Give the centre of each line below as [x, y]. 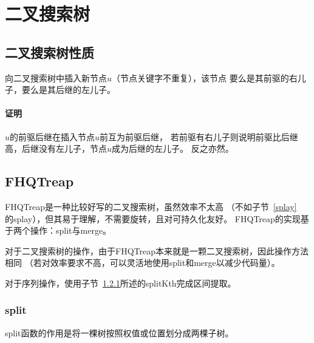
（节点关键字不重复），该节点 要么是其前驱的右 [205, 77]
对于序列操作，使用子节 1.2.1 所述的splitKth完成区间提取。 [121, 283]
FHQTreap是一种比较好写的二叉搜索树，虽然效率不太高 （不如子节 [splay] [151, 206]
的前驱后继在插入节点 [53, 136]
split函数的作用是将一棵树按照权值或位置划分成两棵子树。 [119, 332]
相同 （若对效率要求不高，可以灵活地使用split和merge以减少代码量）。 [142, 263]
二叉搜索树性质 [49, 52]
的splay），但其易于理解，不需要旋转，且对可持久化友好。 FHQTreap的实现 [153, 218]
